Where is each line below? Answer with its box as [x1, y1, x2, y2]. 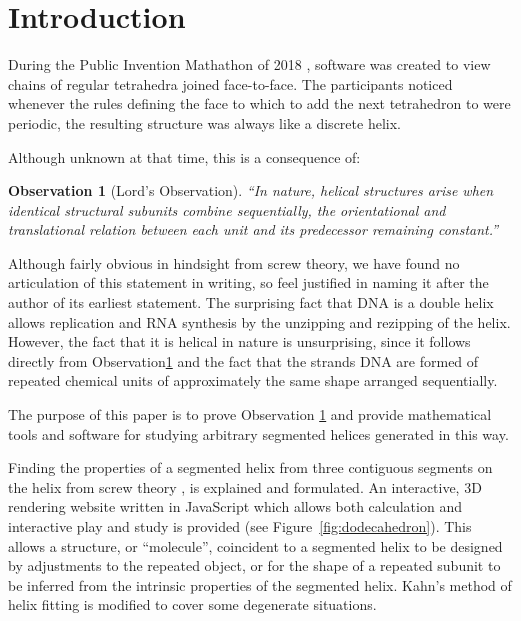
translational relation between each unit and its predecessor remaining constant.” [8, 219, 499, 240]
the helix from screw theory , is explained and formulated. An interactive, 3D [8, 476, 482, 497]
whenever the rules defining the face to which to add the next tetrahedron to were [8, 93, 511, 114]
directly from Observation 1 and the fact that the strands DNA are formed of [8, 350, 479, 371]
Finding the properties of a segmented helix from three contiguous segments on [8, 457, 493, 478]
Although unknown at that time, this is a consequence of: [8, 146, 361, 167]
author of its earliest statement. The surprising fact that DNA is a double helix [8, 292, 494, 313]
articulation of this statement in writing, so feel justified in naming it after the [8, 272, 489, 293]
